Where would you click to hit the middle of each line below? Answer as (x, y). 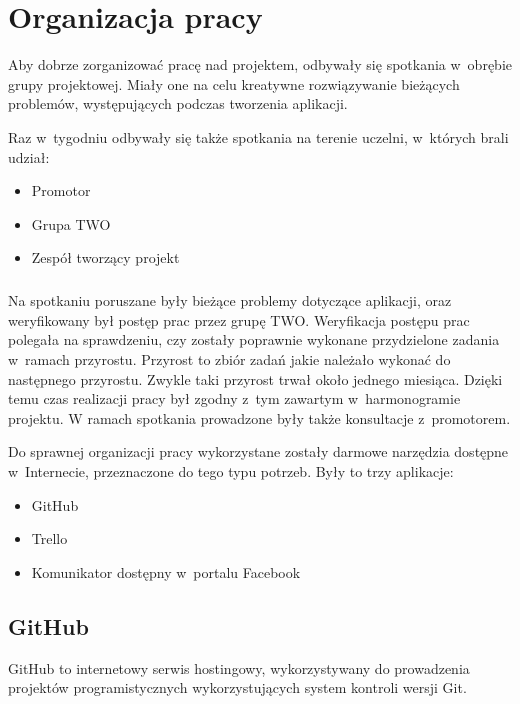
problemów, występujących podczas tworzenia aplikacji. (178, 103)
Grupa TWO (71, 223)
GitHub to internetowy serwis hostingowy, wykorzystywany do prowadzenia (239, 667)
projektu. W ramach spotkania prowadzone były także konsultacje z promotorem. (259, 417)
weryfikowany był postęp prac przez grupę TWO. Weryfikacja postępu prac (239, 319)
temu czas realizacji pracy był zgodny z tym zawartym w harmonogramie (234, 398)
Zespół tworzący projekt (105, 257)
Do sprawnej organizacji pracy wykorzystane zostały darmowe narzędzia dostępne (258, 451)
